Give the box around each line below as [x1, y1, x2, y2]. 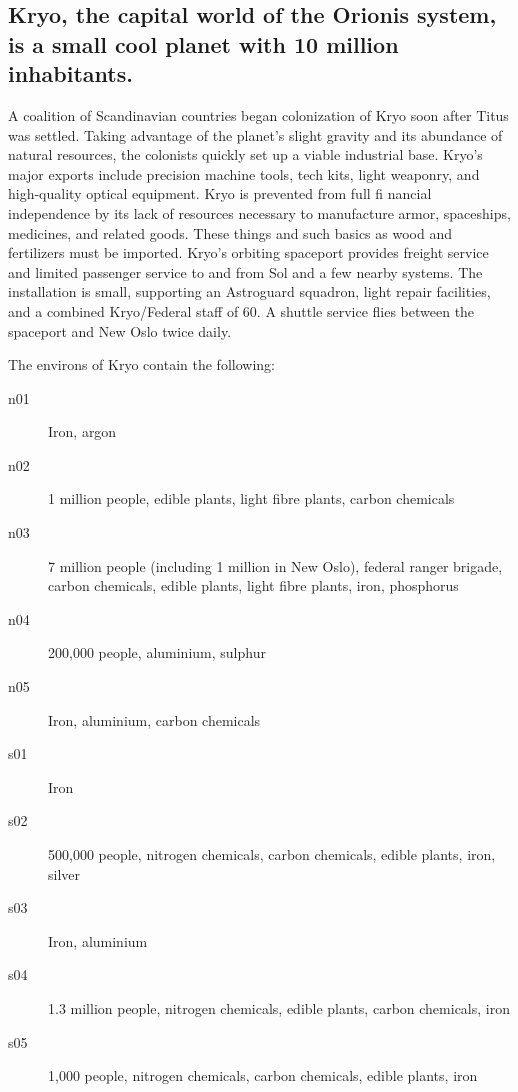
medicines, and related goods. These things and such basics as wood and [8, 222, 452, 243]
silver [48, 863, 81, 884]
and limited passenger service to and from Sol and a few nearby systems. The [8, 261, 483, 282]
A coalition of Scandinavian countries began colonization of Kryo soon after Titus [8, 104, 509, 125]
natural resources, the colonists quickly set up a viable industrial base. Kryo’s [8, 144, 483, 165]
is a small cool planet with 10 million [8, 28, 399, 59]
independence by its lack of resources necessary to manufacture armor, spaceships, [8, 202, 511, 223]
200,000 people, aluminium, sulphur [48, 642, 266, 663]
